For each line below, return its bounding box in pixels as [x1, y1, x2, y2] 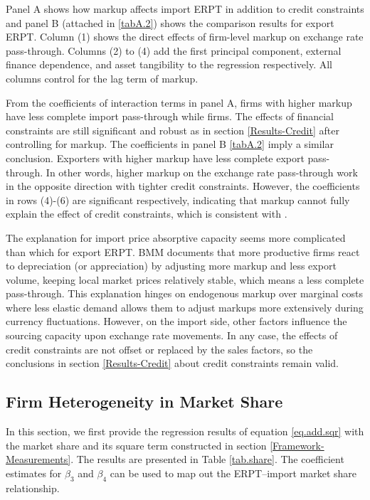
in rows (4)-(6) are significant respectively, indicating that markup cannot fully [6, 192, 350, 207]
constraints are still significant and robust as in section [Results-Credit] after [6, 122, 339, 137]
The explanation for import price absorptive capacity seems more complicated [6, 230, 346, 245]
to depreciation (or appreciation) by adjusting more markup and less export [6, 258, 337, 273]
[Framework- [270, 437, 324, 452]
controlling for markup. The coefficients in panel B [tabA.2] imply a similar [6, 137, 334, 151]
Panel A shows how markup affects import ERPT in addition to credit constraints [6, 1, 364, 16]
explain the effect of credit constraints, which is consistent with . [6, 206, 287, 221]
